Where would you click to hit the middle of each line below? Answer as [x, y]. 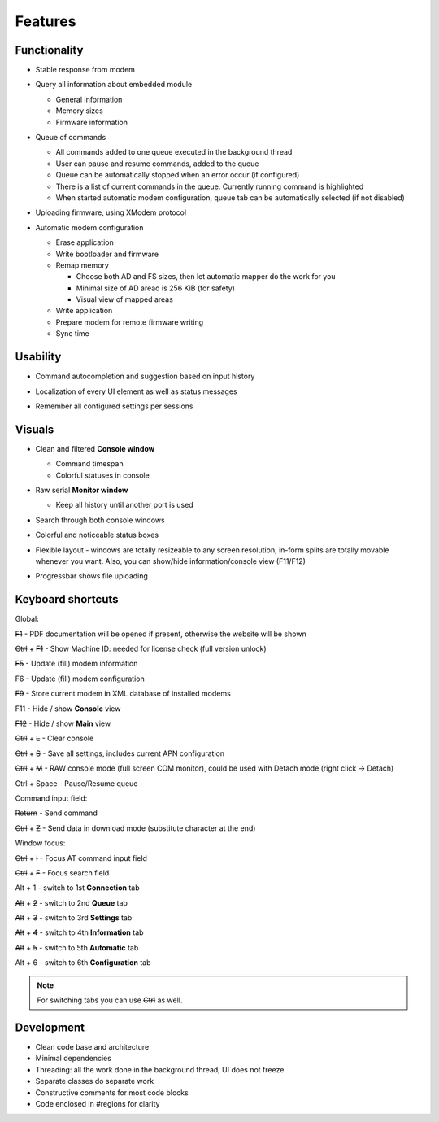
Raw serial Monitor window [82, 490]
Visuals [35, 429]
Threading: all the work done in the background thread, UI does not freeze [160, 1069]
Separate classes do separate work [95, 1081]
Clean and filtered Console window [95, 448]
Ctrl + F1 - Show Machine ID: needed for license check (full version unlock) [141, 649]
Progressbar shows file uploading [91, 576]
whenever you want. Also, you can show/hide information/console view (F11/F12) [171, 561]
